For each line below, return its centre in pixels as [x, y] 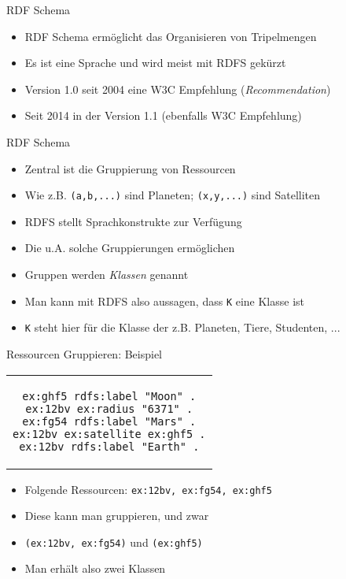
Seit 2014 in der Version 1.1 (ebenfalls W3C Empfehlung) [163, 115]
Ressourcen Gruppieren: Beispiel [85, 353]
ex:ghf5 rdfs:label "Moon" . [109, 396]
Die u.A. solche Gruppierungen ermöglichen [130, 248]
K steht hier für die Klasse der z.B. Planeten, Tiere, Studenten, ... [182, 327]
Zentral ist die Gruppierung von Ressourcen [130, 168]
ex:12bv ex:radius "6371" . [109, 408]
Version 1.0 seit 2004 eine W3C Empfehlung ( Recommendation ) [178, 89]
